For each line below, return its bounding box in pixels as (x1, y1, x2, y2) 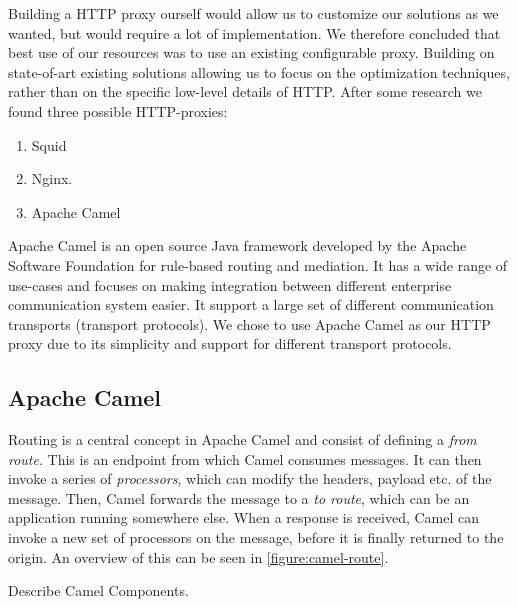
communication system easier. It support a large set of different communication (8, 294, 494, 315)
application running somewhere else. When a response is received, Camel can (8, 507, 480, 528)
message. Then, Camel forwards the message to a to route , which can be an (8, 487, 470, 508)
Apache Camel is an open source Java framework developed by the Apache (8, 235, 467, 256)
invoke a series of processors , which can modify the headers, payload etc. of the (8, 468, 492, 489)
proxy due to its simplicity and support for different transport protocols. (8, 333, 452, 354)
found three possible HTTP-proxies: (8, 100, 228, 121)
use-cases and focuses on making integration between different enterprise (8, 274, 452, 295)
